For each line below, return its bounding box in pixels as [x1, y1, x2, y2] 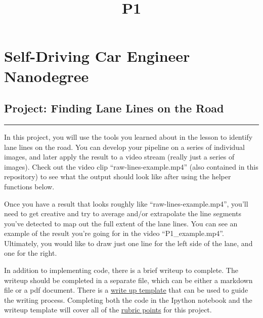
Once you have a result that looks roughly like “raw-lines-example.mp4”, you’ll [4, 198, 248, 209]
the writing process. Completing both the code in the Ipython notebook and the [4, 294, 252, 305]
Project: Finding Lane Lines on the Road [4, 100, 224, 116]
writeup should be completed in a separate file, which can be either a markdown [4, 274, 253, 285]
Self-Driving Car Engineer [4, 46, 190, 66]
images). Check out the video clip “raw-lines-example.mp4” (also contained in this [4, 161, 258, 172]
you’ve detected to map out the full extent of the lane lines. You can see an [4, 218, 238, 228]
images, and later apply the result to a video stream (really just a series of [4, 151, 235, 162]
